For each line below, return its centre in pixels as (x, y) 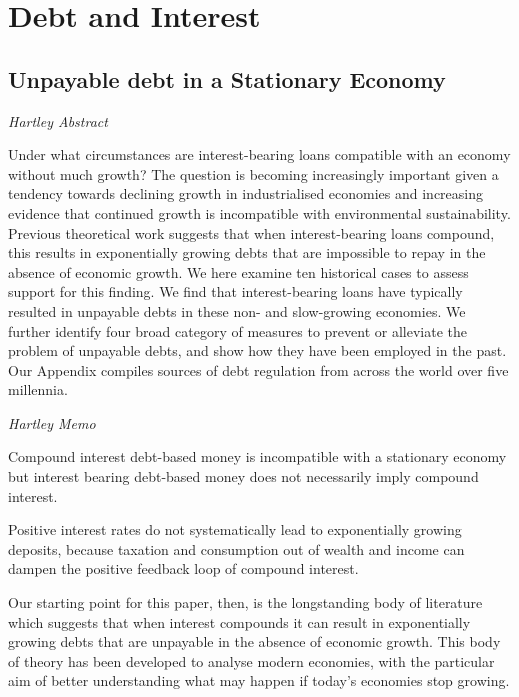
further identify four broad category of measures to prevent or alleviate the (237, 330)
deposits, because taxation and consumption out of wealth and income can (236, 548)
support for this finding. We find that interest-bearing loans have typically (235, 291)
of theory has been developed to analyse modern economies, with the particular (251, 660)
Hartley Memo (52, 422)
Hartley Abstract (58, 120)
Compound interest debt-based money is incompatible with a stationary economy (257, 456)
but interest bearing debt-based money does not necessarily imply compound (243, 476)
